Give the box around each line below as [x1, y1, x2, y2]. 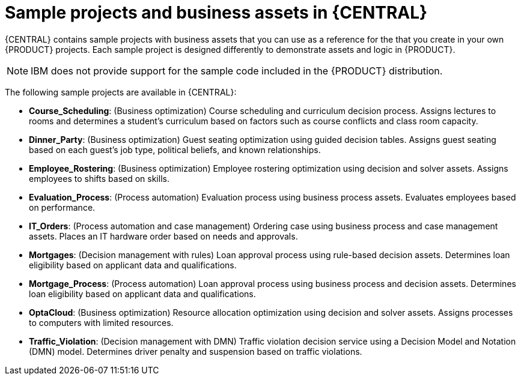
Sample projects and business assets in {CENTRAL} [5, 2, 428, 23]
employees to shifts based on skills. [29, 173, 169, 184]
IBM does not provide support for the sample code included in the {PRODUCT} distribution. [31, 64, 443, 77]
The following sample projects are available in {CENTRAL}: [5, 86, 237, 97]
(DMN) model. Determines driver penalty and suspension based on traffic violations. [29, 346, 362, 357]
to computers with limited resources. [29, 317, 174, 328]
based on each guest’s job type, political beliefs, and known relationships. [29, 144, 321, 155]
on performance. [29, 202, 96, 213]
